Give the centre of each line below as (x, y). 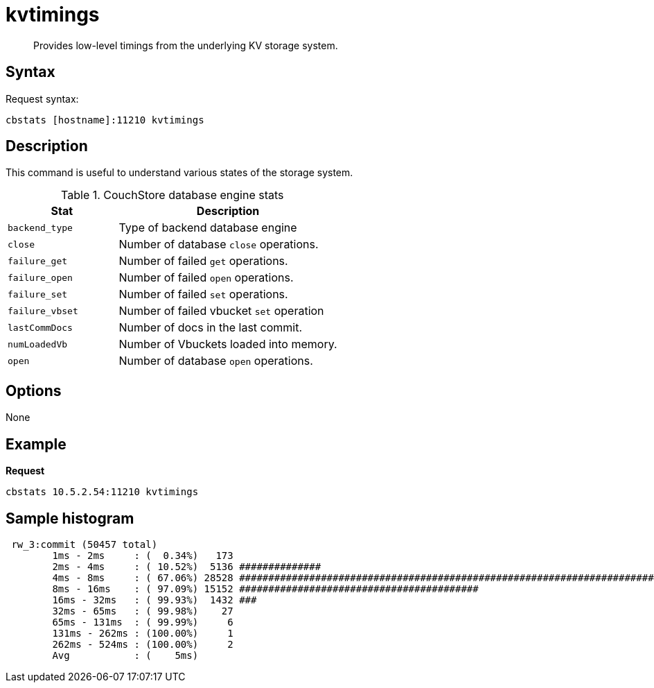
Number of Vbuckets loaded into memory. (228, 344)
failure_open (40, 277)
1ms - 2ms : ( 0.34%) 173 (143, 555)
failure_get (38, 261)
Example (36, 444)
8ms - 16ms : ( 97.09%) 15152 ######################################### (265, 588)
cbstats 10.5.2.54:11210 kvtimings (102, 492)
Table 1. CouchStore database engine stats (173, 195)
